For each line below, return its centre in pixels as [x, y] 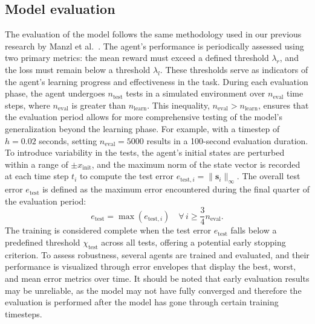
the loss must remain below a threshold [78, 69]
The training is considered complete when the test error [108, 230]
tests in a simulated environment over [196, 93]
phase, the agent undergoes [55, 93]
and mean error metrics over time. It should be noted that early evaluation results [157, 278]
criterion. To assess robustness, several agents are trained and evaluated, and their [157, 254]
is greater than [99, 105]
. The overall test [268, 176]
